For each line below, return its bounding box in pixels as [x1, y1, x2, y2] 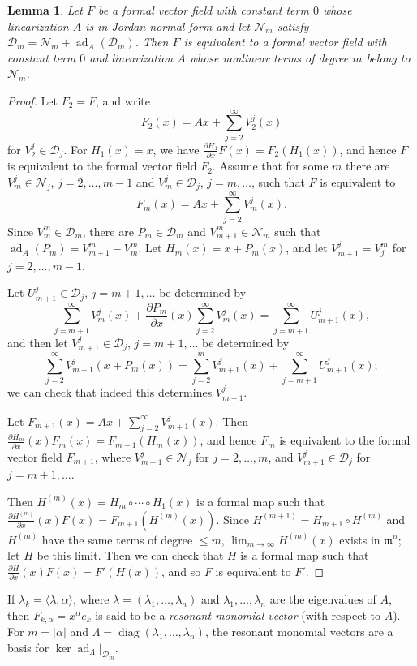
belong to [366, 49, 411, 66]
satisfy [277, 17, 309, 34]
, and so [161, 562, 201, 579]
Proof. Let [7, 92, 58, 109]
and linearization [89, 49, 174, 66]
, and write [96, 92, 150, 109]
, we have [153, 140, 200, 157]
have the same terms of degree [41, 531, 193, 548]
